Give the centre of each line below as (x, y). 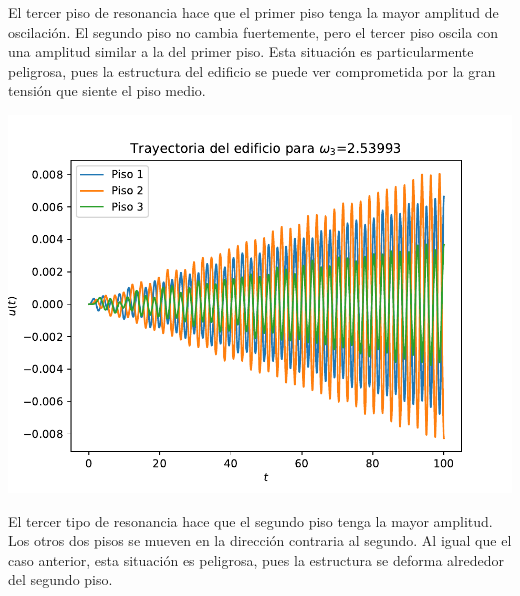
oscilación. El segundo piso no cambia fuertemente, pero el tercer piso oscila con (253, 31)
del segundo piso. (60, 579)
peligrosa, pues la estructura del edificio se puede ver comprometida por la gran (252, 70)
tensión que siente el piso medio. (107, 90)
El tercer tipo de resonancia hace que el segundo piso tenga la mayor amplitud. (250, 520)
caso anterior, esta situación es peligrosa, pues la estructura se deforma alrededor (256, 559)
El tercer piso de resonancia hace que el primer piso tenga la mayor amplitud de (253, 12)
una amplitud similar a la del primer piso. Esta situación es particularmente (241, 51)
